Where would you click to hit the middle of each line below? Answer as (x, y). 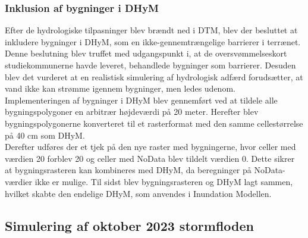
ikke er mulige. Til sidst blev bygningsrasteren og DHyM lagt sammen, (164, 181)
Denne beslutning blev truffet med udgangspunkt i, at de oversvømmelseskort (146, 53)
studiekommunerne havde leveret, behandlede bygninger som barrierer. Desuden (150, 65)
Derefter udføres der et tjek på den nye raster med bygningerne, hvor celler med (150, 147)
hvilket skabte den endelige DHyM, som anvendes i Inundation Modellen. (138, 193)
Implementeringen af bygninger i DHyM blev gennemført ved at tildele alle (141, 100)
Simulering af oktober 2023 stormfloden (130, 225)
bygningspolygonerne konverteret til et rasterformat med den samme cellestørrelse (154, 123)
